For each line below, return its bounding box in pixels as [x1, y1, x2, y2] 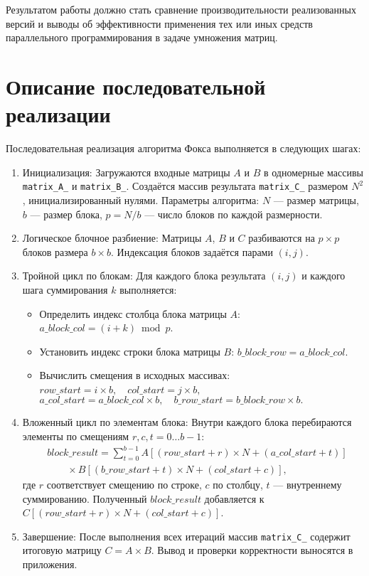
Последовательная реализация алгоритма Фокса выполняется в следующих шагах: [6, 141, 361, 156]
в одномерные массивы [263, 164, 363, 179]
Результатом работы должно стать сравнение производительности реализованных [6, 2, 356, 16]
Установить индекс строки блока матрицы [39, 343, 220, 358]
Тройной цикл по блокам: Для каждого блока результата [22, 268, 266, 283]
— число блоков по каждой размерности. [144, 206, 323, 221]
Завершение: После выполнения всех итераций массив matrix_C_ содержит [22, 528, 351, 543]
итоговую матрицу [22, 543, 102, 558]
